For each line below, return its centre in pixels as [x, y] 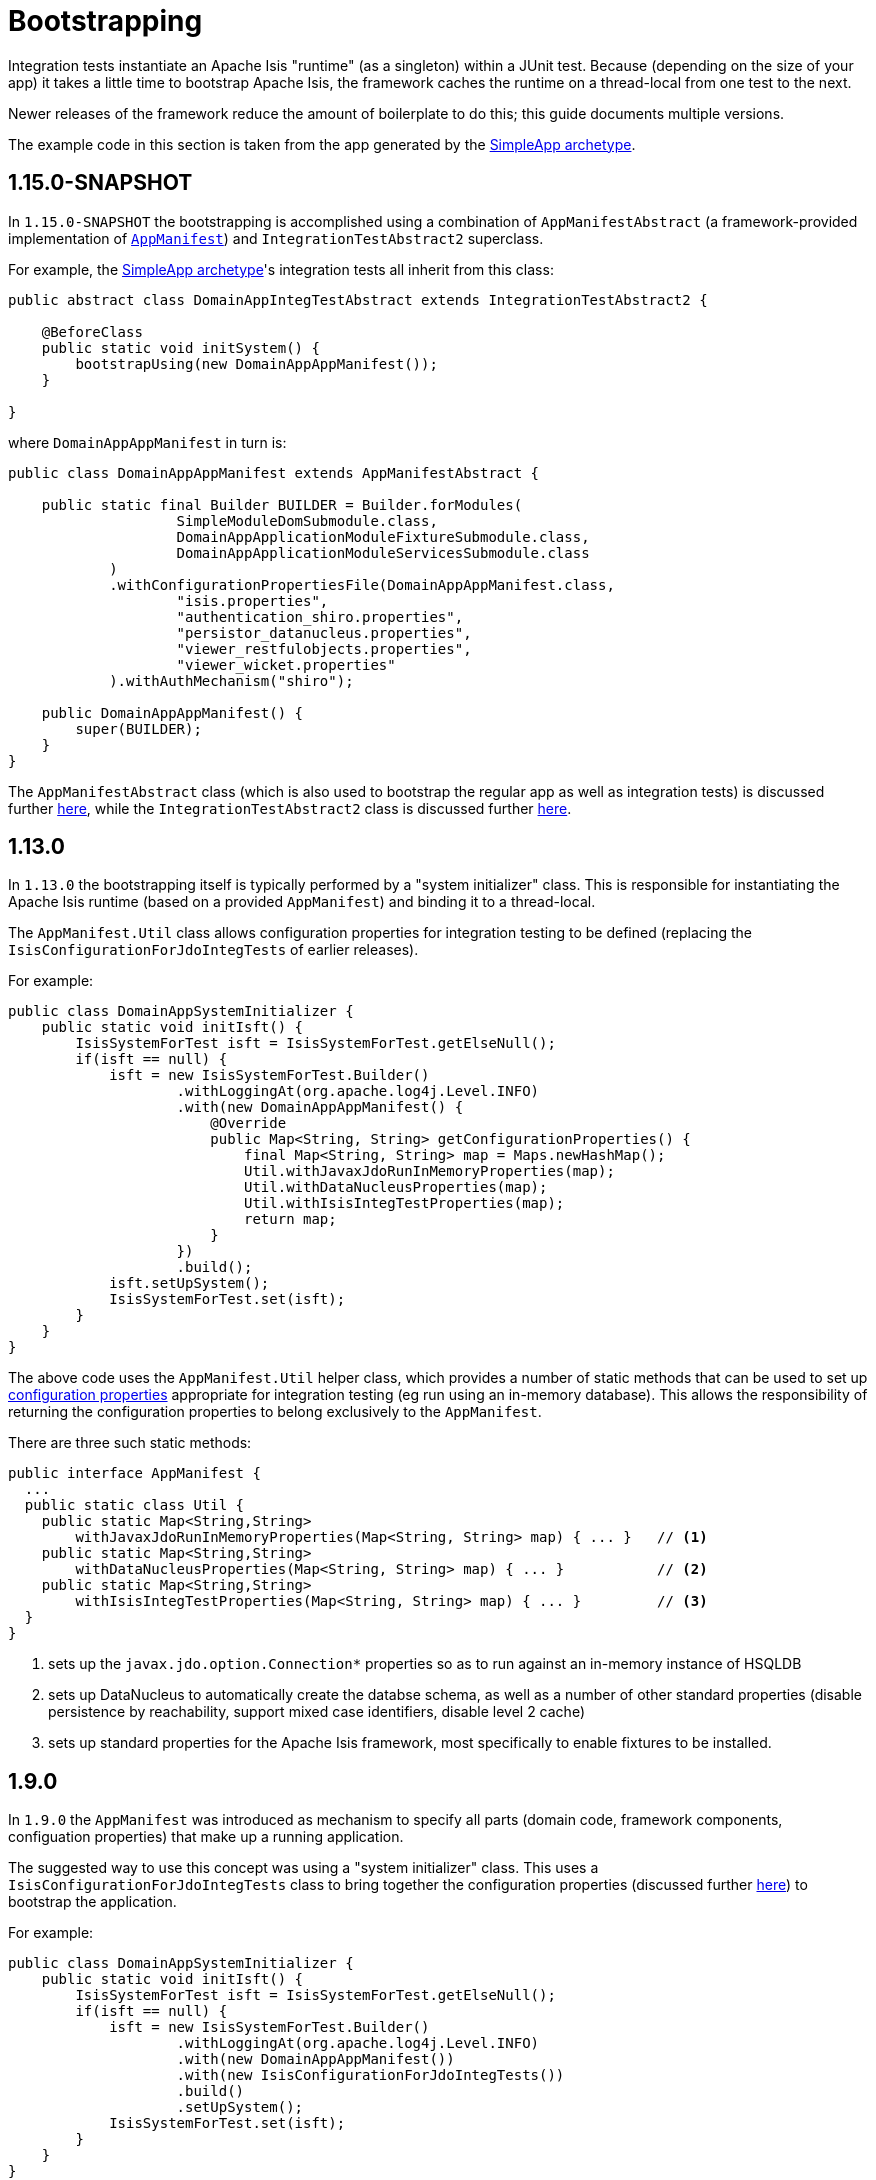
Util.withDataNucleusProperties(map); [396, 1187]
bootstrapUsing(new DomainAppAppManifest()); [256, 363]
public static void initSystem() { [180, 347]
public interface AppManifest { [134, 1473]
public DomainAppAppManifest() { [172, 712]
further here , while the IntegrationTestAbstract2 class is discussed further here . [290, 808]
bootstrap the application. [92, 1902]
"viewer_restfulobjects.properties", [324, 648]
